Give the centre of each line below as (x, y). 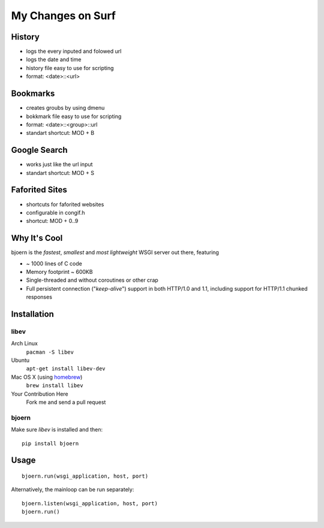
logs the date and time (54, 59)
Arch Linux (25, 343)
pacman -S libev (50, 352)
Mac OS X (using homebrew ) (47, 377)
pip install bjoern (50, 443)
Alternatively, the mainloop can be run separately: (73, 490)
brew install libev (55, 386)
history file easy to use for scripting (70, 68)
